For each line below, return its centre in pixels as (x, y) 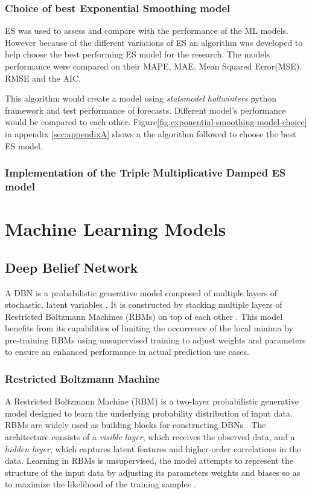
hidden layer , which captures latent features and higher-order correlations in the (153, 448)
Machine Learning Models (116, 229)
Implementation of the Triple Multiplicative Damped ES (145, 173)
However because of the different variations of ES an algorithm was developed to (154, 42)
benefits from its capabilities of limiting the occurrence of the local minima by (149, 328)
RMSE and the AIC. (43, 78)
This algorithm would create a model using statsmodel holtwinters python (141, 98)
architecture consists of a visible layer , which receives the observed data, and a (150, 437)
